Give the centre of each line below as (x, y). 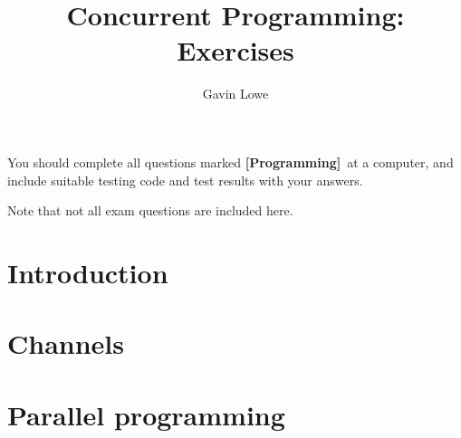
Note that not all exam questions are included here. (150, 210)
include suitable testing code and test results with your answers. (185, 180)
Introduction (88, 272)
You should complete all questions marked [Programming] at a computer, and (230, 162)
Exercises (235, 50)
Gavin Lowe (235, 94)
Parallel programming (146, 414)
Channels (66, 343)
